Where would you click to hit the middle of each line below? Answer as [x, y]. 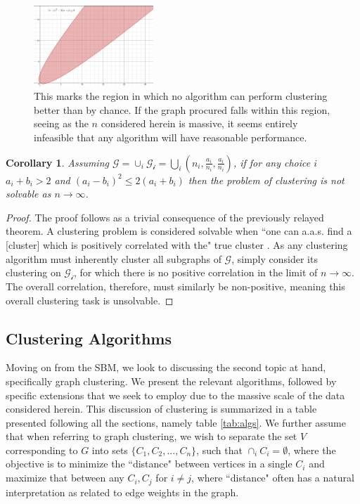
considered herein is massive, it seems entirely [199, 123]
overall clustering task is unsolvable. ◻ [90, 300]
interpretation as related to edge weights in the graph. [122, 492]
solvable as [28, 194]
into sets [110, 450]
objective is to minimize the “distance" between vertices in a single [149, 464]
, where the [312, 450]
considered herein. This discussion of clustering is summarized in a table [161, 409]
